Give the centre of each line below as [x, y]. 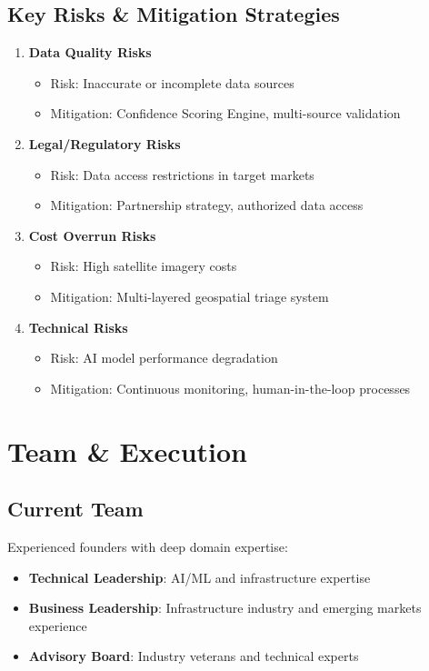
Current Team [75, 509]
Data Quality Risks [90, 52]
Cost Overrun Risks [92, 235]
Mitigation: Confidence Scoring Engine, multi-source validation [225, 113]
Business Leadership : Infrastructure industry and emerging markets [225, 608]
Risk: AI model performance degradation [164, 358]
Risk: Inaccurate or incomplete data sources [172, 82]
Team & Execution [127, 451]
